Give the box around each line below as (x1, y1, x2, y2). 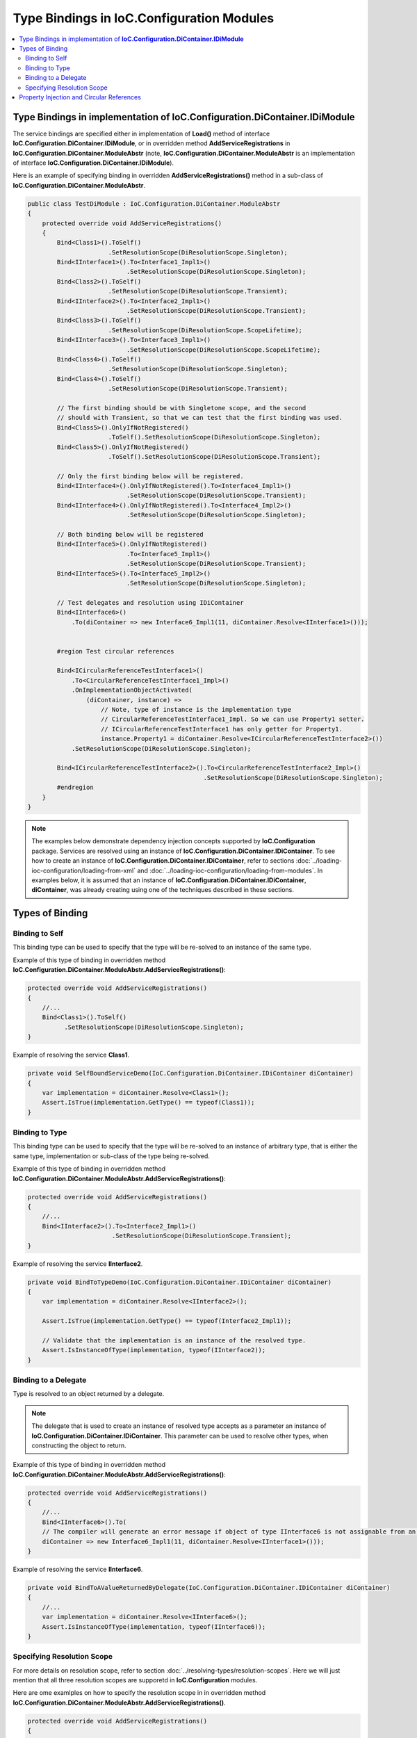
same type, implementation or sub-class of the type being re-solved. (13, 1151, 210, 1160)
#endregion (56, 783, 94, 792)
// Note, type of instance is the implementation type (101, 706, 292, 714)
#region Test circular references (56, 647, 174, 655)
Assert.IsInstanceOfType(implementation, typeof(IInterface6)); (42, 1623, 266, 1630)
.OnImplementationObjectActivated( (71, 686, 193, 695)
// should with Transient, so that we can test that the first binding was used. (56, 414, 343, 422)
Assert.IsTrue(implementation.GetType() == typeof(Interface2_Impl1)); (42, 1317, 292, 1325)
